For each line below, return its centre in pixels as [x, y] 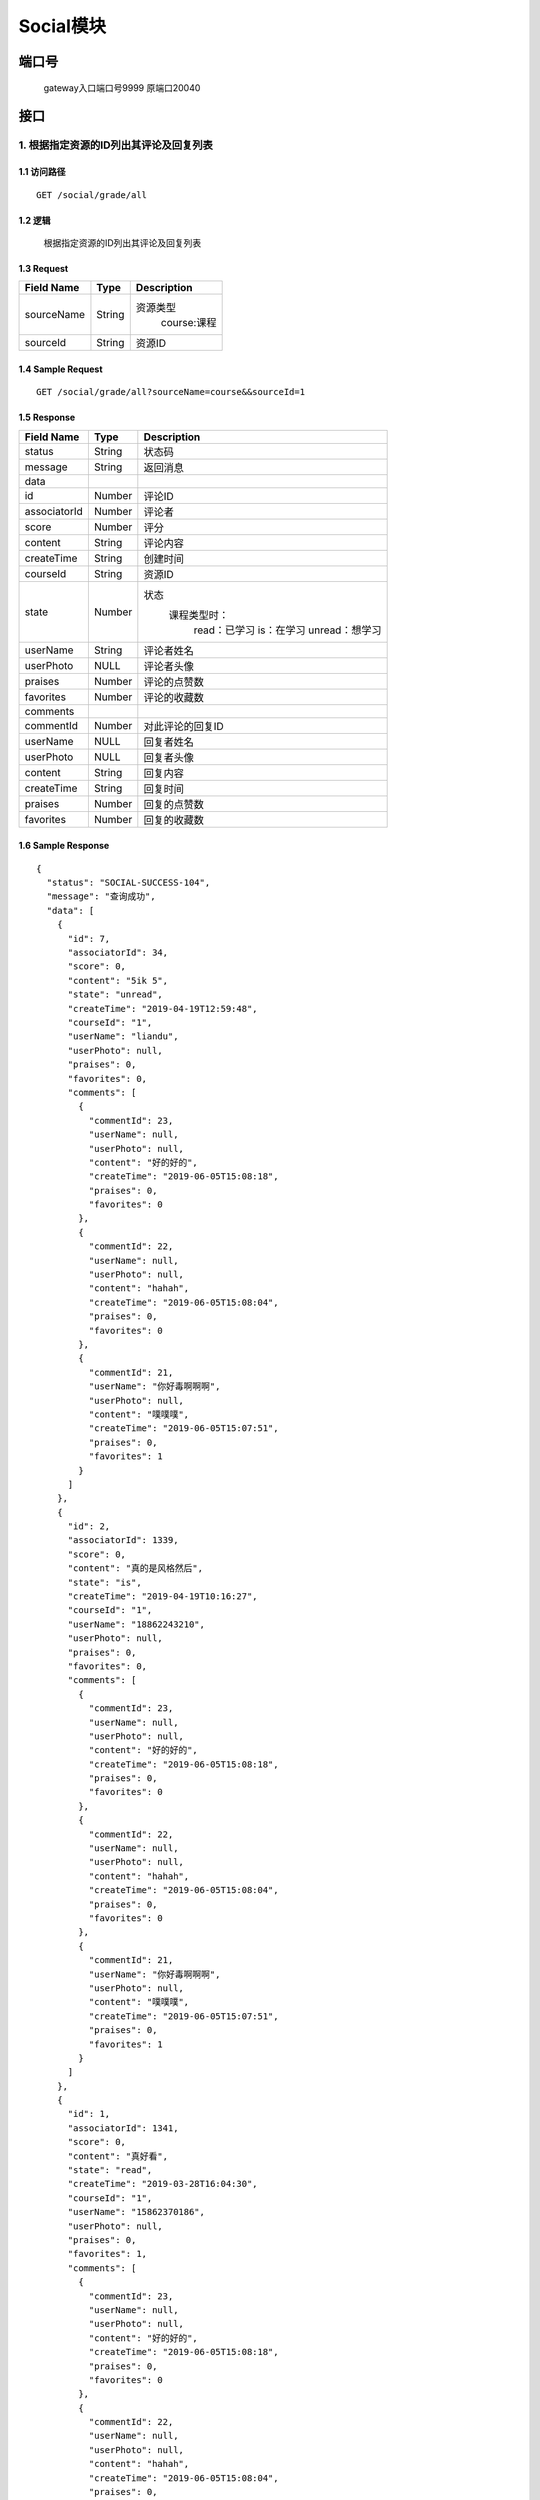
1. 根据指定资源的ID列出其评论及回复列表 [116, 145]
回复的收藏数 [173, 820]
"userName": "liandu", [123, 1036]
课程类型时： [198, 615]
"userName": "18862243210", [136, 1624]
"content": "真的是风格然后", [135, 1568]
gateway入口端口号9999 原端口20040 [122, 87]
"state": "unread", [115, 994]
